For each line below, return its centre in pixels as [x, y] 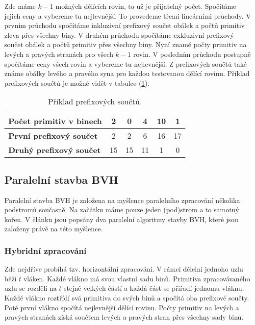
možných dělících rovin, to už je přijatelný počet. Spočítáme [146, 6]
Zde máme [20, 6]
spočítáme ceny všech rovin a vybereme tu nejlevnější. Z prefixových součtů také [126, 63]
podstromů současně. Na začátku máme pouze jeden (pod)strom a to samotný [122, 210]
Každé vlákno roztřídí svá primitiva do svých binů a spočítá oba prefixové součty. [127, 297]
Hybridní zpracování [46, 250]
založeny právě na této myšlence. [54, 229]
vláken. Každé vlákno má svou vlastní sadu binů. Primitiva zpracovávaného [137, 278]
